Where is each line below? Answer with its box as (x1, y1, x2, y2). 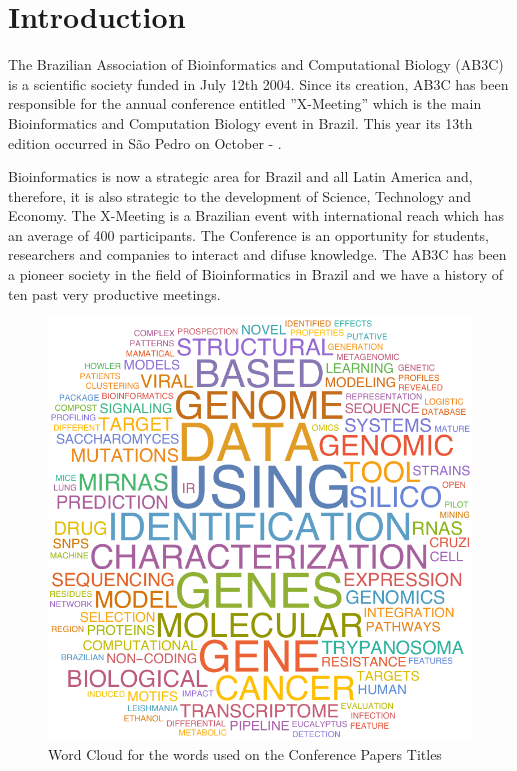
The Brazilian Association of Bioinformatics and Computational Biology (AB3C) (8, 54, 504, 75)
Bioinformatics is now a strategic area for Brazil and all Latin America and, (8, 166, 473, 187)
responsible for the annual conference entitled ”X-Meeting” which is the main (8, 93, 482, 114)
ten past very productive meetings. (8, 283, 221, 304)
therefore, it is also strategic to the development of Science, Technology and (8, 185, 472, 206)
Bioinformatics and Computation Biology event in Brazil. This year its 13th (8, 112, 473, 133)
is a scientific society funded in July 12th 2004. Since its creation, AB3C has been (8, 73, 509, 94)
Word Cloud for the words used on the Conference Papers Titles (48, 743, 442, 764)
